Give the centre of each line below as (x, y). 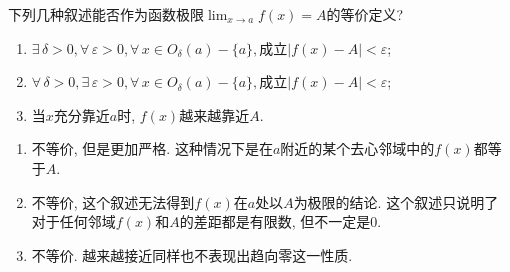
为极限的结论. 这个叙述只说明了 (396, 201)
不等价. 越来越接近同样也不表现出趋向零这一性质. (192, 254)
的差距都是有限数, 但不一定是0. (280, 221)
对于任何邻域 (73, 221)
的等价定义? (365, 14)
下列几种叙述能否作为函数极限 (106, 14)
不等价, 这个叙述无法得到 (113, 201)
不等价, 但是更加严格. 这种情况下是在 (152, 148)
